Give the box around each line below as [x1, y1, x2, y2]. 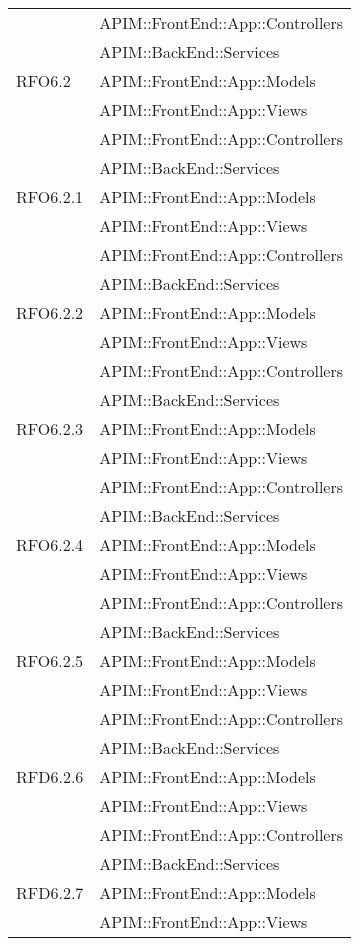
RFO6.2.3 [16, 417, 84, 440]
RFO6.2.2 [16, 301, 84, 324]
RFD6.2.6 [16, 765, 84, 788]
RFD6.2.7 [16, 881, 84, 904]
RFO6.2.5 [16, 649, 84, 672]
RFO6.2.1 [16, 185, 84, 208]
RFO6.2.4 [16, 533, 84, 556]
